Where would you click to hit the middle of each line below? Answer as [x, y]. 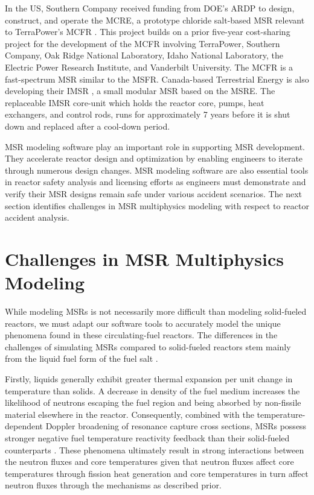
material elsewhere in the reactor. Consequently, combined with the [130, 414]
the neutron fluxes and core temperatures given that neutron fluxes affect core [149, 462]
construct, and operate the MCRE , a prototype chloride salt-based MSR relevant [155, 20]
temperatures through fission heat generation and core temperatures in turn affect [157, 473]
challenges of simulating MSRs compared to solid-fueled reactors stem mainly [148, 346]
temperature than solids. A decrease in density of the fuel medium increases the [152, 390]
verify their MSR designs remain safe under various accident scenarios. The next [154, 193]
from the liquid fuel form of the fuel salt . [82, 358]
